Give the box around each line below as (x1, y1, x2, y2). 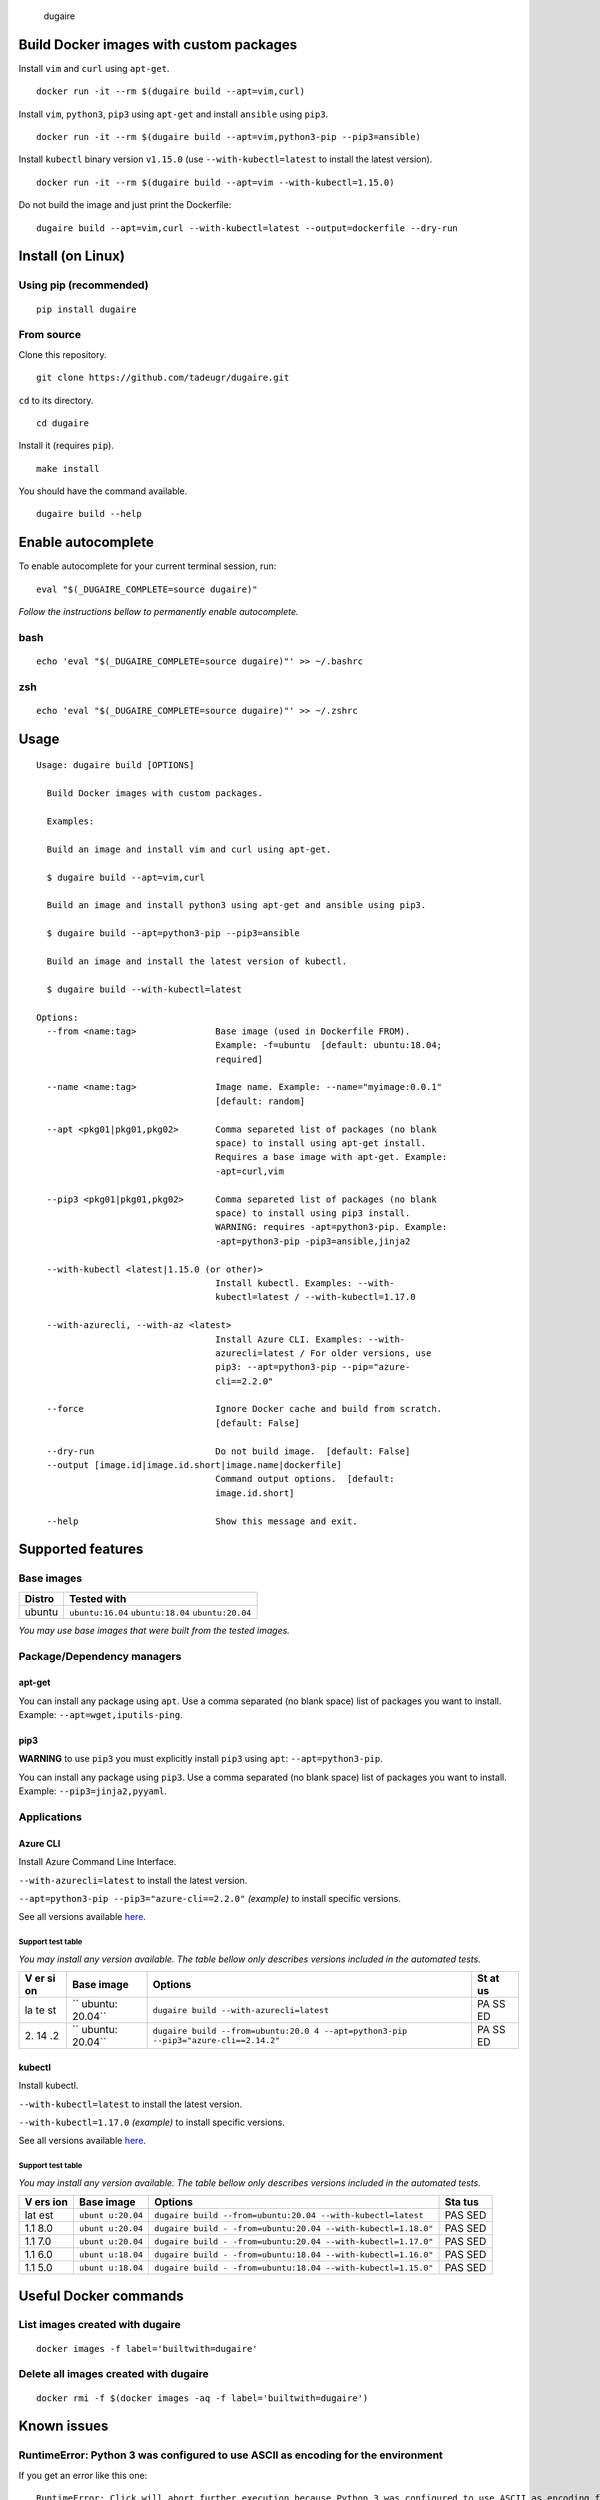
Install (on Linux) (18, 248, 125, 265)
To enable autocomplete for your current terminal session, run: (18, 560, 277, 572)
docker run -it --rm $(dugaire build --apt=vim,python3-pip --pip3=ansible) (36, 131, 422, 143)
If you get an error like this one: (18, 2469, 148, 2481)
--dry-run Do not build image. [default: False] (46, 1445, 411, 1457)
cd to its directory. (18, 394, 94, 406)
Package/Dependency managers (18, 1649, 182, 1663)
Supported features (18, 1541, 144, 1558)
